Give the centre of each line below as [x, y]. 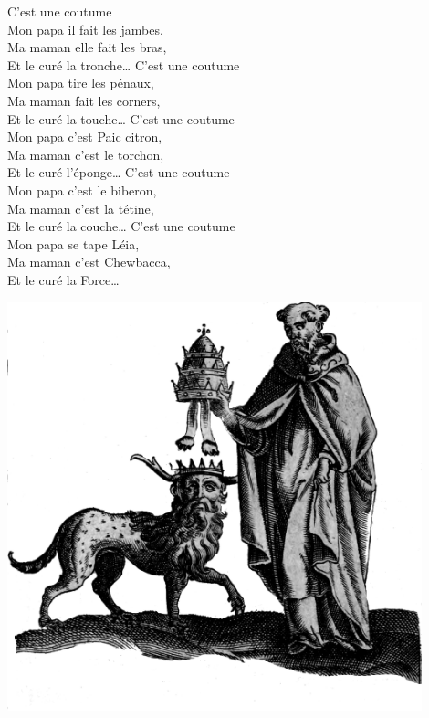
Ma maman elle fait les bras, [87, 47]
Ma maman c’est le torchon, [86, 154]
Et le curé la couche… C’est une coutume [121, 226]
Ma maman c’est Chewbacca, [89, 262]
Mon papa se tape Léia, [73, 243]
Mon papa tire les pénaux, [81, 83]
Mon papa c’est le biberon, [82, 190]
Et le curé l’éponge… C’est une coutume [119, 172]
